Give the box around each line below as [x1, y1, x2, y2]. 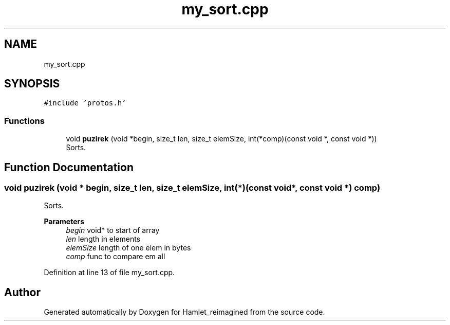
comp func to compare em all [66, 252, 165, 261]
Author [4, 285, 41, 299]
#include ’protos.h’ [44, 99, 126, 107]
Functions [4, 115, 45, 126]
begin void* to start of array [66, 226, 160, 235]
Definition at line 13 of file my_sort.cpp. [44, 268, 175, 277]
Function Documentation [4, 160, 134, 174]
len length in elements [66, 234, 141, 244]
